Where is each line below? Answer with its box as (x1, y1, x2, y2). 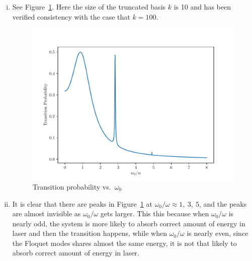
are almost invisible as (12, 208, 81, 219)
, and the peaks (199, 198, 247, 209)
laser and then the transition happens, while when (12, 228, 167, 238)
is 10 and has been (174, 2, 231, 12)
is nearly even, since (187, 228, 248, 238)
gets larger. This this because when (100, 208, 209, 219)
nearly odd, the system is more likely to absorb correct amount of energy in (12, 218, 245, 228)
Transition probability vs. (32, 181, 111, 192)
